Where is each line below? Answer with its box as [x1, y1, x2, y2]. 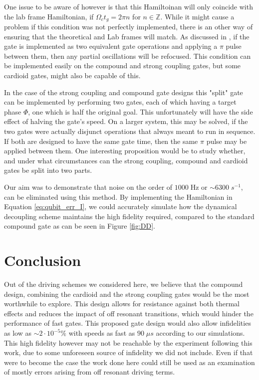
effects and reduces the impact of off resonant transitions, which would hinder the [4, 308, 254, 318]
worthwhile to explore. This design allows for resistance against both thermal [4, 298, 240, 309]
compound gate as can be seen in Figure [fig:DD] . [4, 221, 155, 231]
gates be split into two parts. [4, 165, 92, 175]
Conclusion [4, 250, 81, 270]
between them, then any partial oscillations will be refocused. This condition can [4, 50, 251, 61]
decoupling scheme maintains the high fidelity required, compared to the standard [4, 211, 255, 221]
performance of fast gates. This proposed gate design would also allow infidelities [4, 318, 251, 328]
